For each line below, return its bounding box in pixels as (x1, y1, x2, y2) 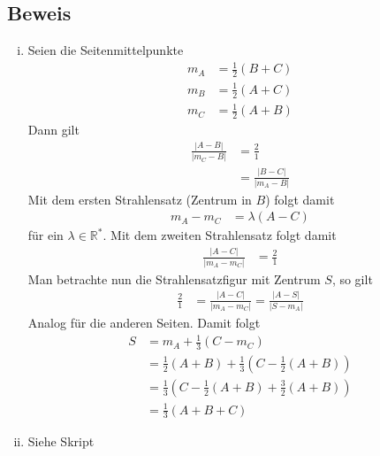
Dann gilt (27, 120, 80, 138)
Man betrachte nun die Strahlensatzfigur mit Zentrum (27, 269, 321, 288)
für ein (27, 226, 64, 244)
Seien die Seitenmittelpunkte (27, 41, 184, 59)
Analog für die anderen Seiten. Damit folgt (27, 313, 261, 331)
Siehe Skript (27, 432, 95, 451)
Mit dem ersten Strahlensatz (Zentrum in (27, 189, 252, 208)
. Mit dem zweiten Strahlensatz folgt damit (103, 226, 337, 244)
